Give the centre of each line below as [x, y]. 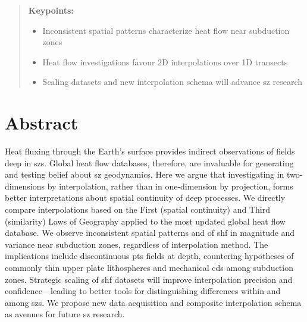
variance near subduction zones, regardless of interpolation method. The [137, 244]
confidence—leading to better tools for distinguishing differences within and [143, 291]
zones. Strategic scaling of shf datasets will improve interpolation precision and [149, 279]
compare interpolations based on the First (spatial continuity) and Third [137, 209]
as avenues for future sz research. [65, 314]
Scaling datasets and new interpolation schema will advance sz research [173, 82]
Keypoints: [51, 10]
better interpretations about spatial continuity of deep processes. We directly [145, 198]
